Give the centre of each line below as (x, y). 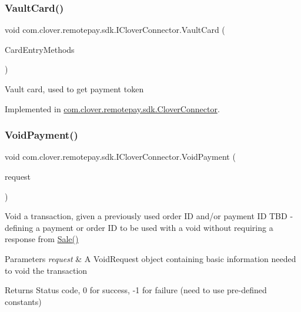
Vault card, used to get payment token (74, 89)
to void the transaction (46, 270)
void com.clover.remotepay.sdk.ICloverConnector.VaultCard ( (115, 30)
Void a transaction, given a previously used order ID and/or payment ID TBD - (149, 216)
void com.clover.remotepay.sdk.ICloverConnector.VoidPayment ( (120, 157)
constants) (23, 301)
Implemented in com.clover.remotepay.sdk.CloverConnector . (112, 108)
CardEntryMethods (40, 49)
